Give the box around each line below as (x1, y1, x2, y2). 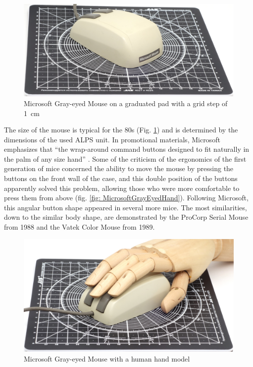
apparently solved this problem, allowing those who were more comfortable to (4, 183, 240, 193)
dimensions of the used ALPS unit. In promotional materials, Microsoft (4, 134, 220, 144)
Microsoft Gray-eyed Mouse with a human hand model (24, 353, 190, 364)
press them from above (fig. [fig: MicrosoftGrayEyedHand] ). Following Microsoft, (4, 192, 249, 203)
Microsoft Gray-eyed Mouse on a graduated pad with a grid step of (24, 98, 228, 108)
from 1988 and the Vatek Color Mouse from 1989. (4, 222, 155, 232)
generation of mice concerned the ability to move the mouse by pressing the (4, 163, 234, 174)
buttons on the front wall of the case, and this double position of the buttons (4, 173, 238, 183)
